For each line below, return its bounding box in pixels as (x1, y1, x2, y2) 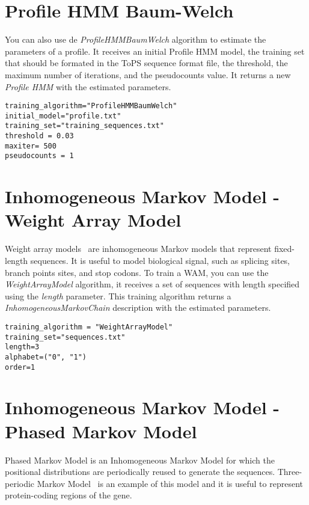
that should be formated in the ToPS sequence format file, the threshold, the (5, 57, 288, 69)
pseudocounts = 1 (5, 151, 74, 161)
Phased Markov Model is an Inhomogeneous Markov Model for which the (5, 453, 275, 466)
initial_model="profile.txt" (5, 111, 121, 120)
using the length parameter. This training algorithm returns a (5, 289, 231, 302)
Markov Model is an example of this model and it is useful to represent (37, 477, 303, 489)
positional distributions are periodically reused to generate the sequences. (5, 465, 275, 478)
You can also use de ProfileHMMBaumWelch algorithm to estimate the (5, 33, 266, 46)
